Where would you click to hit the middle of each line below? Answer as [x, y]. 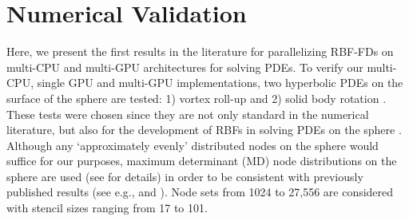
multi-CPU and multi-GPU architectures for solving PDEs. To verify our [185, 67]
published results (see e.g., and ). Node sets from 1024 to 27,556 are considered [200, 192]
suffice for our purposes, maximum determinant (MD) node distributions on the [202, 161]
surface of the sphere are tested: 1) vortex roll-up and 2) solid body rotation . [197, 98]
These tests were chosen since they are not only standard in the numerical [188, 114]
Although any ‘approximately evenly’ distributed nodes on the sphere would [193, 145]
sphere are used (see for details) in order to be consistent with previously [185, 176]
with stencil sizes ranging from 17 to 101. [107, 208]
